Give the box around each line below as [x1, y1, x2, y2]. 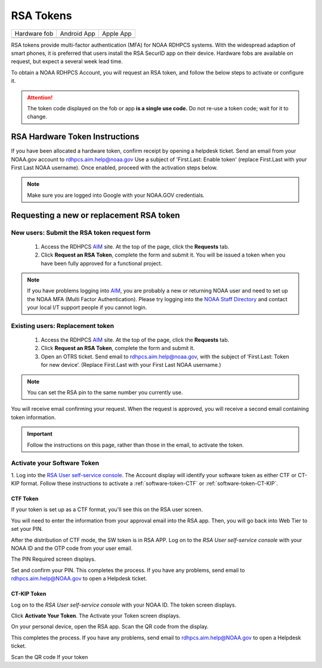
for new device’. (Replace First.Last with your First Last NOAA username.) [41, 361, 222, 369]
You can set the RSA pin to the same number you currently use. [27, 388, 183, 396]
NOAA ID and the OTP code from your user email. [11, 545, 133, 552]
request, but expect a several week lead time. [11, 58, 123, 65]
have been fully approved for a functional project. [41, 259, 163, 267]
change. [27, 113, 48, 120]
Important [27, 430, 53, 438]
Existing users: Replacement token [11, 321, 114, 330]
